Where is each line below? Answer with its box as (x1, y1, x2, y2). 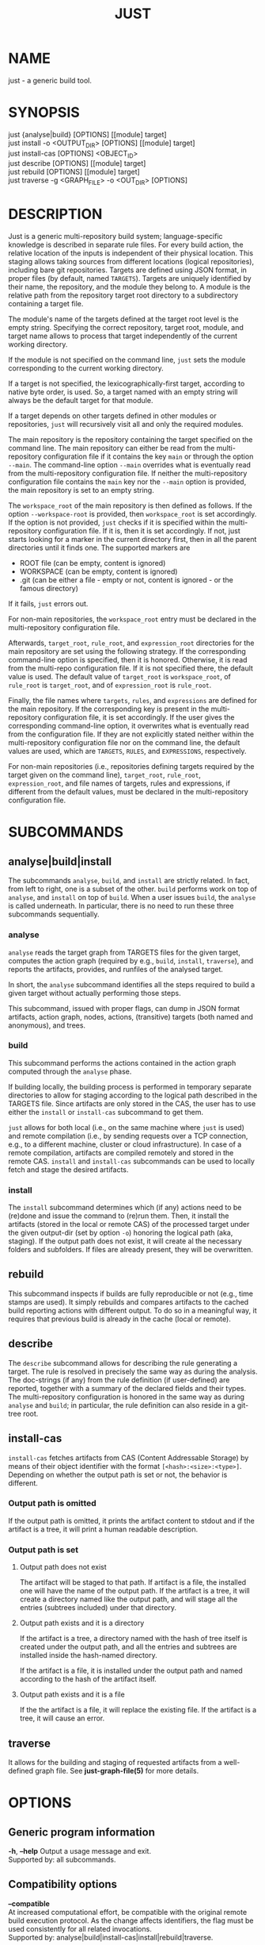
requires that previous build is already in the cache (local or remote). (8, 1314, 231, 1324)
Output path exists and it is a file (19, 1689, 125, 1699)
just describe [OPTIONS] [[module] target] (8, 159, 146, 168)
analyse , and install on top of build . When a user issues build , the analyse (8, 893, 256, 902)
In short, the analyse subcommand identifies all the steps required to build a (8, 979, 256, 989)
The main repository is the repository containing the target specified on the (8, 435, 253, 444)
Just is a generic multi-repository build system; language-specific (8, 232, 223, 241)
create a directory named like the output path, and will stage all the (19, 1594, 238, 1604)
